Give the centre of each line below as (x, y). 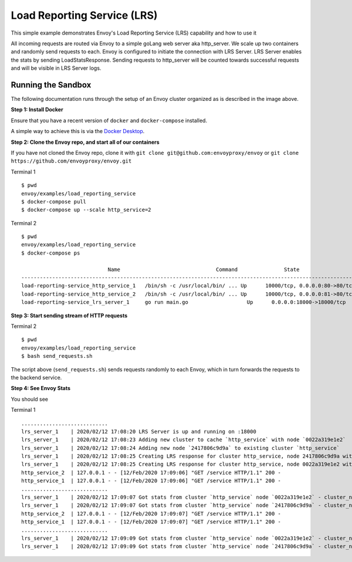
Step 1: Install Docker (37, 110)
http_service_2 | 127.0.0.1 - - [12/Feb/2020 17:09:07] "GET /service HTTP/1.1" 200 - (151, 514)
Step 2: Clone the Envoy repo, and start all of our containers (85, 142)
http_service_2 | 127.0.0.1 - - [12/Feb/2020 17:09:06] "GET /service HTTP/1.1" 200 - (151, 473)
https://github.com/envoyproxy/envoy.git (71, 161)
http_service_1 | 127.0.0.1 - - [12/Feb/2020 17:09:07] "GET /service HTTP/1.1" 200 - (151, 522)
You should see (29, 399)
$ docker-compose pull (54, 202)
